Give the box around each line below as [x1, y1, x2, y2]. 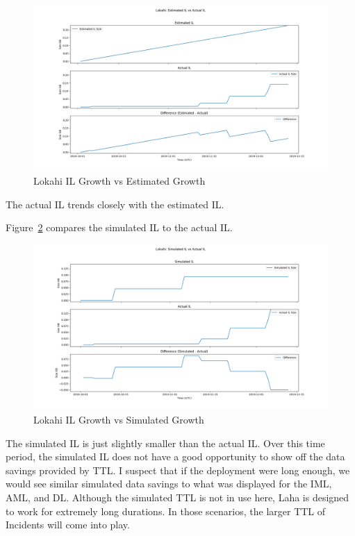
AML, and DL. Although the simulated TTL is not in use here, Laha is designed [6, 489, 349, 504]
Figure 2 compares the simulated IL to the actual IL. [6, 220, 233, 235]
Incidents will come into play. [6, 517, 130, 532]
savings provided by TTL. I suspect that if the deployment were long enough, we [6, 462, 350, 477]
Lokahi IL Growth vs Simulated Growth [33, 412, 204, 426]
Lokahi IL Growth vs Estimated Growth [33, 174, 206, 188]
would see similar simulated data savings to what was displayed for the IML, [6, 476, 332, 491]
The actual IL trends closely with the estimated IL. [6, 196, 224, 211]
